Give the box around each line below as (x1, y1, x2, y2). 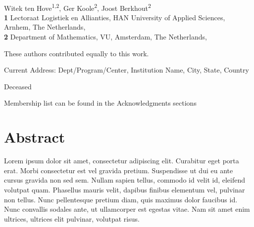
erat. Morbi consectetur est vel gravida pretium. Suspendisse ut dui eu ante (4, 165, 233, 175)
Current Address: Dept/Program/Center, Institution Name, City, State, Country (4, 65, 249, 75)
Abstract (4, 127, 65, 147)
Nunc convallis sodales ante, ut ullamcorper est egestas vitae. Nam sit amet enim (4, 204, 250, 214)
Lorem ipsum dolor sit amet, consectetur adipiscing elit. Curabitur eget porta (4, 155, 239, 166)
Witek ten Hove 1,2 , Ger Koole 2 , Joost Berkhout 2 (4, 1, 151, 13)
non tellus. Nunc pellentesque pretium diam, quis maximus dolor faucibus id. (4, 194, 238, 204)
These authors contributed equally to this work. (4, 48, 149, 58)
